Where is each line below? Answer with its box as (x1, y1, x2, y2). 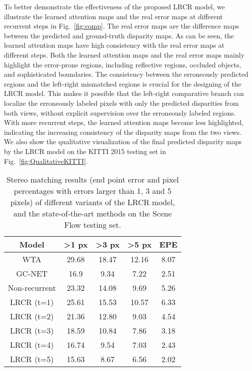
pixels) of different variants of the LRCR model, (10, 196, 175, 208)
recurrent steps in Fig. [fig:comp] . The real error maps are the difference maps (4, 21, 239, 31)
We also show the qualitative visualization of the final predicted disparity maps (4, 136, 242, 147)
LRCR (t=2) (10, 310, 54, 322)
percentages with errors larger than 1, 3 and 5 (14, 185, 172, 197)
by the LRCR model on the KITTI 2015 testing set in (4, 146, 166, 156)
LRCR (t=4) (10, 339, 54, 351)
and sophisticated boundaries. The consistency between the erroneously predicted (4, 69, 249, 79)
